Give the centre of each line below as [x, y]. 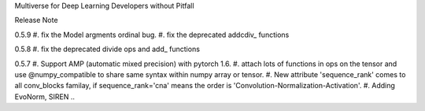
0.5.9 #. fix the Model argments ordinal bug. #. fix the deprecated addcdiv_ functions [152, 35]
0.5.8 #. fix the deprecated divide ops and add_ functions [107, 49]
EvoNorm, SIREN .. [44, 96]
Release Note [36, 20]
